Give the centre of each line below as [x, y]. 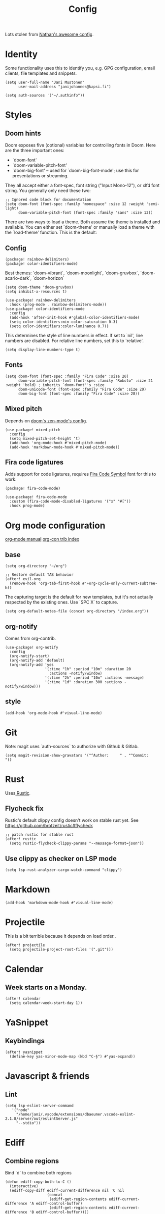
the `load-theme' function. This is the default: [51, 232]
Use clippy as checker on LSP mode [61, 858]
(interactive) [24, 1186]
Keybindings [25, 1041]
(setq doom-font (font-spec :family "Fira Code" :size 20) [67, 376]
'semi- [153, 204]
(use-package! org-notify [32, 647]
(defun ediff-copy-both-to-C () [38, 1182]
